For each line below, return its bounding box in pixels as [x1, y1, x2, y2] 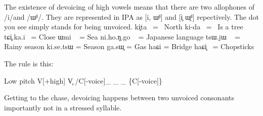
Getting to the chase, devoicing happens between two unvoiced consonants [4, 92, 234, 103]
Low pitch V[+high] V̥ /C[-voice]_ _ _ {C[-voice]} [4, 75, 162, 86]
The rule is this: [4, 58, 54, 68]
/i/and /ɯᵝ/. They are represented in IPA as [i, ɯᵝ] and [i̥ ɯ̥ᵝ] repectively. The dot [4, 11, 259, 22]
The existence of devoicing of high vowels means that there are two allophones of [4, 2, 254, 12]
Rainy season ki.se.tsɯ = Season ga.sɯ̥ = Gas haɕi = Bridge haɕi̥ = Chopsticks [4, 41, 254, 52]
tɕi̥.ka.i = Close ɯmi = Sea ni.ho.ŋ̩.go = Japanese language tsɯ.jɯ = [4, 31, 240, 42]
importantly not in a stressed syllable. [4, 102, 122, 112]
